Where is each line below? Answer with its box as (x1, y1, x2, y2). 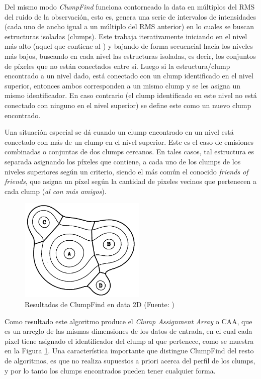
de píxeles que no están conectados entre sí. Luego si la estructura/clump (5, 60, 230, 71)
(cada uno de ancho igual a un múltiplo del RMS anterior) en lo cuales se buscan (5, 21, 254, 32)
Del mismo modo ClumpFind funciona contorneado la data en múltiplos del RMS (5, 2, 255, 12)
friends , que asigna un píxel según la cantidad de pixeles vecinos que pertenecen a (5, 176, 256, 186)
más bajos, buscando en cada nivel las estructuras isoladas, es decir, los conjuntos (5, 50, 256, 61)
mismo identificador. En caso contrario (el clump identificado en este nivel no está (5, 90, 257, 101)
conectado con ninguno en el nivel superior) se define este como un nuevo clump (5, 100, 251, 110)
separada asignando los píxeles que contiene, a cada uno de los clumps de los (5, 156, 241, 166)
